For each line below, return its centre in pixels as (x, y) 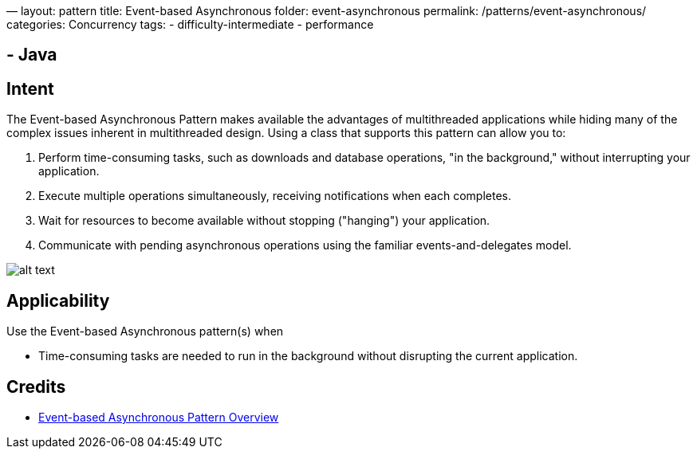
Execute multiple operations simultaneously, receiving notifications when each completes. (275, 196)
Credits (36, 386)
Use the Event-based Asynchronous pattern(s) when (145, 331)
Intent (30, 88)
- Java (32, 55)
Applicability (58, 300)
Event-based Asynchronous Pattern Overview (159, 417)
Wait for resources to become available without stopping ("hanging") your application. (264, 221)
